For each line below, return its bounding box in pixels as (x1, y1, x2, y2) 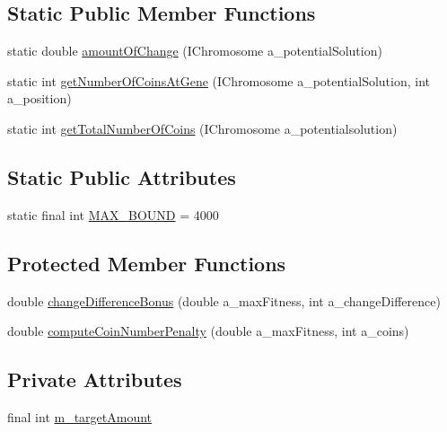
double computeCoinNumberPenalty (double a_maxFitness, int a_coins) (7, 322, 409, 340)
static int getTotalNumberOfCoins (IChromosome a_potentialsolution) (7, 119, 398, 137)
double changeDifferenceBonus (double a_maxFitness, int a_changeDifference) (7, 291, 441, 310)
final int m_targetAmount (7, 407, 153, 426)
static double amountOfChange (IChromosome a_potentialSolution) (7, 41, 382, 60)
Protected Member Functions (7, 249, 286, 277)
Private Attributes (7, 366, 182, 393)
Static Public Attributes (7, 163, 236, 190)
